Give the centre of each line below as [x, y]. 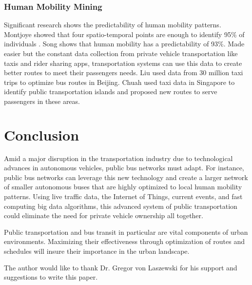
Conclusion [42, 134]
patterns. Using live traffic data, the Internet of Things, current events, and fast [123, 196]
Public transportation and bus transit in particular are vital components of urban [126, 232]
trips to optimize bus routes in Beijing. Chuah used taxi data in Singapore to [119, 82]
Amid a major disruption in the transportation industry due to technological [118, 158]
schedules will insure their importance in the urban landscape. [97, 251]
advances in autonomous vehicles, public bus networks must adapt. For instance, [124, 168]
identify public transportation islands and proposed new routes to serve [111, 92]
